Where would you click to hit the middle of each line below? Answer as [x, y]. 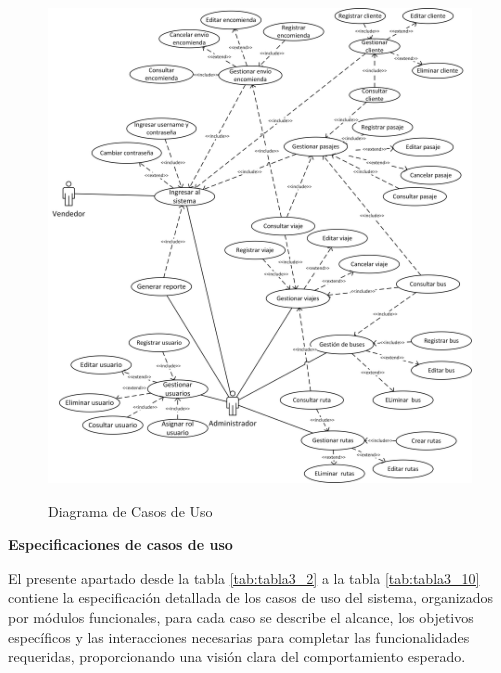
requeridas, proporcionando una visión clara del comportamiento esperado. [237, 656]
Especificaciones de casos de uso [120, 544]
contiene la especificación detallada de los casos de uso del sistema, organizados [251, 597]
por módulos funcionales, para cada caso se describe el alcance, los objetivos [241, 616]
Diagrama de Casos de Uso [130, 510]
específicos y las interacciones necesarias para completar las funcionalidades [239, 636]
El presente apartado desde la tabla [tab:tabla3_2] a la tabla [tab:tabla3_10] [244, 577]
